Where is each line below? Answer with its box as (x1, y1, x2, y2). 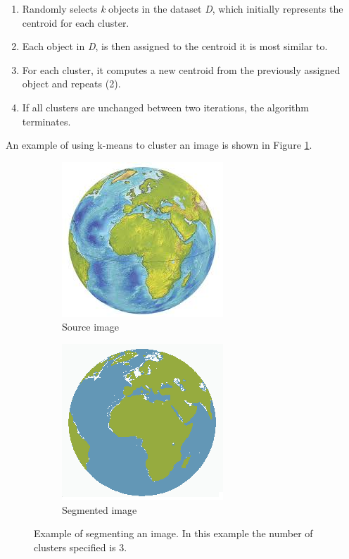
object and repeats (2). (22, 76, 121, 91)
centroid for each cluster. (22, 15, 129, 30)
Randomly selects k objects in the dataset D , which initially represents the (22, 1, 343, 16)
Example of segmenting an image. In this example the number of (34, 526, 313, 541)
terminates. (22, 113, 71, 128)
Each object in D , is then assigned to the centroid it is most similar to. (22, 39, 328, 54)
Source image (62, 319, 119, 334)
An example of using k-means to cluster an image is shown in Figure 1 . (6, 137, 312, 152)
